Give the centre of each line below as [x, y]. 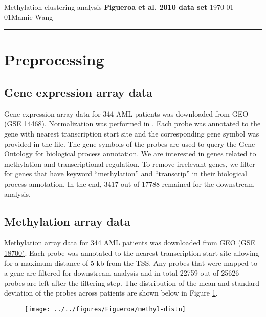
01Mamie [18, 17]
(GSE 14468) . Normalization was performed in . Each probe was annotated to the [132, 123]
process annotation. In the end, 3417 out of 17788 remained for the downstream [129, 183]
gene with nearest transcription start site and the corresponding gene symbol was [132, 133]
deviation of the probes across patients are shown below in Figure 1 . [111, 293]
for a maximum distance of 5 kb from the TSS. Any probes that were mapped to [131, 263]
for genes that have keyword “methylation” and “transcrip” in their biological [126, 174]
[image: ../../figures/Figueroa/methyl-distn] [105, 309]
